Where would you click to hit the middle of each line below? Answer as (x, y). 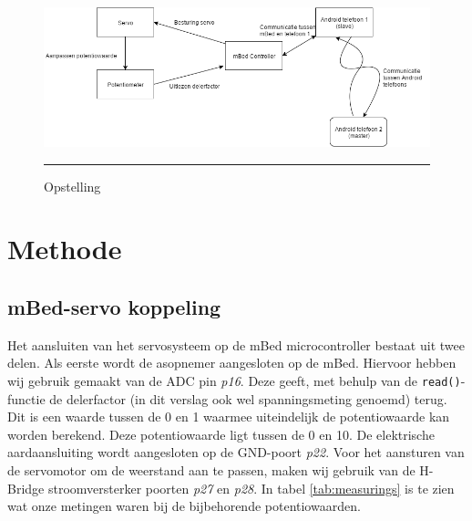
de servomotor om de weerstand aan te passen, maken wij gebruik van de (211, 469)
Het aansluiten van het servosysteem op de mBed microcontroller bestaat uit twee (236, 344)
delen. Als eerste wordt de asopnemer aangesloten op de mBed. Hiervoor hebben (232, 363)
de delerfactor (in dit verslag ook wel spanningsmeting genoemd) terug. (248, 398)
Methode (65, 249)
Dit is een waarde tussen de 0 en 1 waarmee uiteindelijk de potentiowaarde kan (229, 417)
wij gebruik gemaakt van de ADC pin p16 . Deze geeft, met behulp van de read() (234, 380)
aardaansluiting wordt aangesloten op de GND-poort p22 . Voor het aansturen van (236, 452)
